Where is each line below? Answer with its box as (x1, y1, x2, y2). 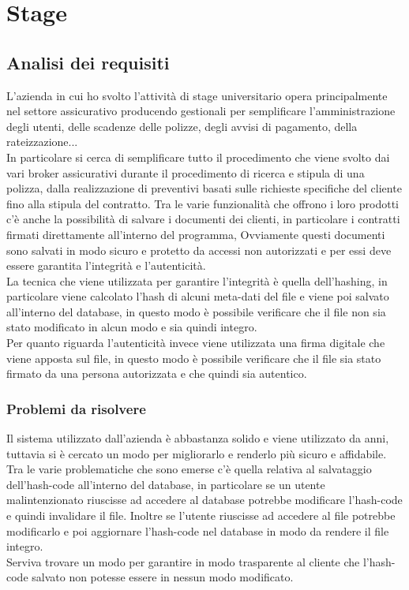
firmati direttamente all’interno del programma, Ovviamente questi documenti (6, 226, 385, 242)
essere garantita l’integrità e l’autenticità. (6, 257, 206, 274)
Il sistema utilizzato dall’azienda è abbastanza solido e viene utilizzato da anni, (6, 430, 389, 446)
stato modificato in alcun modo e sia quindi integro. (6, 319, 257, 335)
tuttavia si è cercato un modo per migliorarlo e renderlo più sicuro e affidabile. (6, 445, 387, 461)
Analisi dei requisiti (6, 50, 170, 74)
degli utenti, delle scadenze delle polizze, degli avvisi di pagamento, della (6, 118, 358, 134)
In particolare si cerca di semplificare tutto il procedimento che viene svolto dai (6, 148, 390, 165)
